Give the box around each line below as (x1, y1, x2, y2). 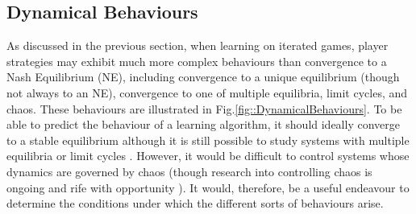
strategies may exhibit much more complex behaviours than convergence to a (6, 52, 387, 69)
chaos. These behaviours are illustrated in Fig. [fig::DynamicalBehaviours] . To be (6, 100, 402, 117)
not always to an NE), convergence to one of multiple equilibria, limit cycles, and (6, 84, 408, 101)
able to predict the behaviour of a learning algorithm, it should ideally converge (6, 116, 400, 133)
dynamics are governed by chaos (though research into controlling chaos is (6, 163, 372, 179)
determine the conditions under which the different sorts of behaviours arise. (6, 195, 384, 212)
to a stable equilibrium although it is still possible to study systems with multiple (6, 131, 410, 148)
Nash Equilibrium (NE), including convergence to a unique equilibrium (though (6, 68, 400, 85)
